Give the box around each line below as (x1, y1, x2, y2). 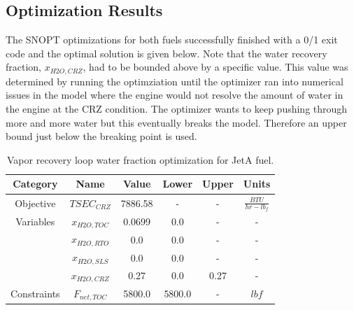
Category (13, 176, 58, 191)
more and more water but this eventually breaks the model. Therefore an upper (6, 115, 347, 129)
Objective (15, 195, 56, 210)
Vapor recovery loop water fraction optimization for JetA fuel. (7, 152, 274, 167)
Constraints (10, 286, 60, 300)
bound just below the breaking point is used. (6, 129, 197, 143)
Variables (15, 214, 55, 229)
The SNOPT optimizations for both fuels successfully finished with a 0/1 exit (6, 32, 338, 47)
